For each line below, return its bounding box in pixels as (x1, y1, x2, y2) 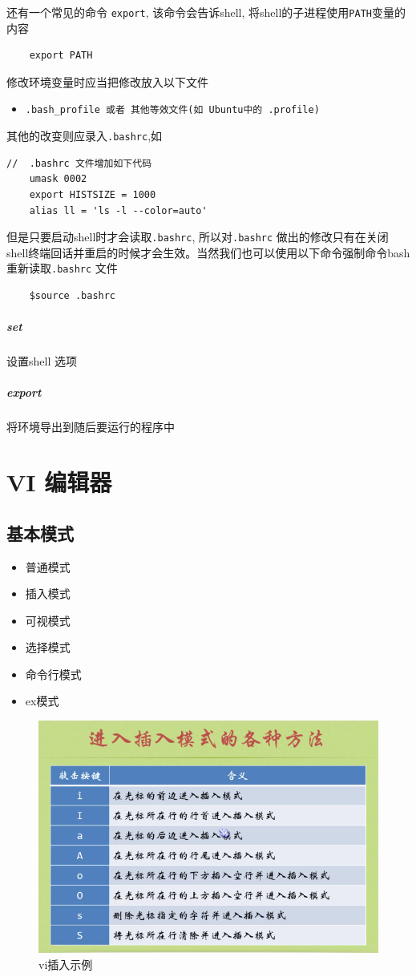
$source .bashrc (29, 290, 116, 302)
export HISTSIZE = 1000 (29, 188, 156, 200)
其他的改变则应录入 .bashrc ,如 (6, 127, 163, 144)
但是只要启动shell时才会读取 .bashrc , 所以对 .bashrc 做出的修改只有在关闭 (6, 228, 389, 245)
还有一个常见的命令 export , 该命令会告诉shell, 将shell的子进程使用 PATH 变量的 (6, 4, 406, 20)
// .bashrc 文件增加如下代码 (6, 157, 152, 169)
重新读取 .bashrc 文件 (6, 260, 118, 277)
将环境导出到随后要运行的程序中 (6, 418, 175, 435)
